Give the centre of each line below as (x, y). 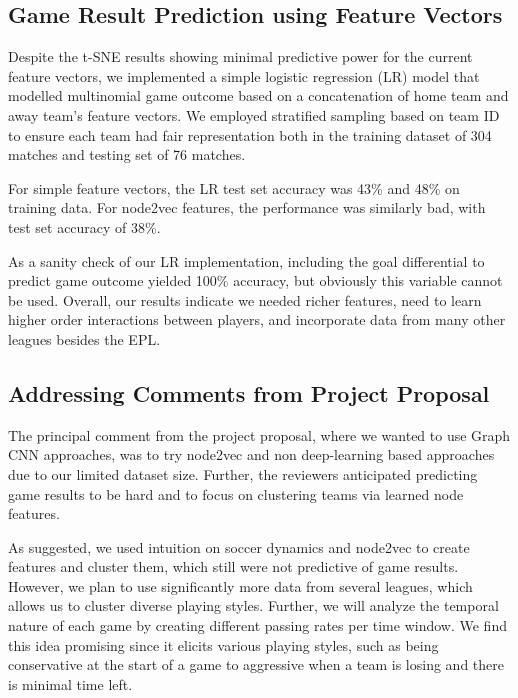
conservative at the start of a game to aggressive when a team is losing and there (256, 664)
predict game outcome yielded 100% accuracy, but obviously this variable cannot (255, 280)
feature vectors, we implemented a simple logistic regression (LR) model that (244, 75)
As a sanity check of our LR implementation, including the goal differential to (246, 260)
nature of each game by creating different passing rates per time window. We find (257, 625)
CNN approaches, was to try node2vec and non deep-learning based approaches (251, 454)
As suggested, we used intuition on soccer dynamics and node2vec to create (239, 546)
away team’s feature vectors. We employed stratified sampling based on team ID (254, 114)
